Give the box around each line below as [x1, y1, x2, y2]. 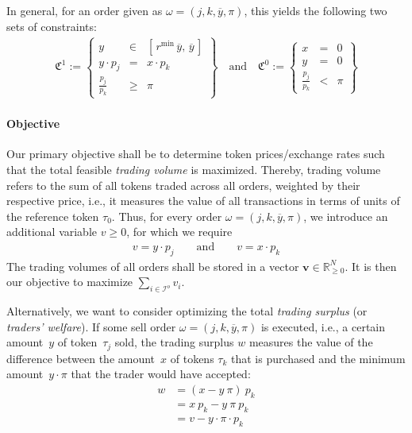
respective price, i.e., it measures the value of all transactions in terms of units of [6, 192, 400, 209]
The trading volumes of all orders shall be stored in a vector [6, 257, 299, 274]
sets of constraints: [6, 17, 97, 34]
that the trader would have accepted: [71, 365, 251, 382]
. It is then [345, 257, 397, 274]
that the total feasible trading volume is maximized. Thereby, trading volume [6, 161, 381, 178]
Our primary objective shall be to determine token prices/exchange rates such [6, 145, 385, 162]
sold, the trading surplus [114, 334, 234, 350]
